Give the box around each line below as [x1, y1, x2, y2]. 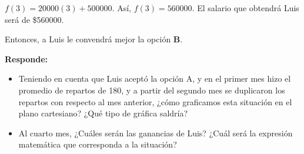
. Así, [112, 2, 131, 14]
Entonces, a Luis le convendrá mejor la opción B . [5, 33, 183, 45]
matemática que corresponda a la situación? [18, 138, 177, 150]
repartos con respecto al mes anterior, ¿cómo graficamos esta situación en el [18, 95, 292, 108]
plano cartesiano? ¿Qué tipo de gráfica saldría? [18, 107, 188, 119]
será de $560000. [5, 13, 64, 25]
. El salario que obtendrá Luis [192, 2, 299, 14]
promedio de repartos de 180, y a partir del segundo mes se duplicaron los [18, 83, 285, 96]
